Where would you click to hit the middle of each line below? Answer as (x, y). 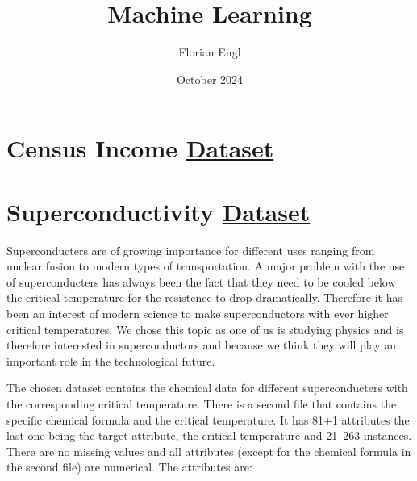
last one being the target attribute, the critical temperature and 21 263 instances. (209, 435)
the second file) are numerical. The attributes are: (129, 467)
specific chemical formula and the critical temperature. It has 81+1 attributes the (208, 419)
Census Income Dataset (140, 148)
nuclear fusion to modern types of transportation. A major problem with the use (206, 266)
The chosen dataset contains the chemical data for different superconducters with (207, 388)
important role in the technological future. (111, 360)
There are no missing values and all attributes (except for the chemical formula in (209, 451)
